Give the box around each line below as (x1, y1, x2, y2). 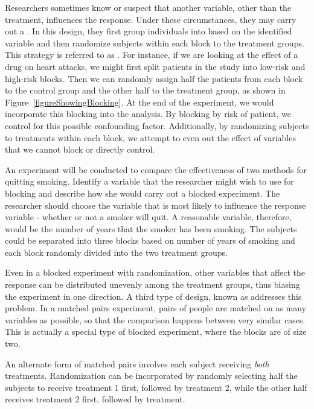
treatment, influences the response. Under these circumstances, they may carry (5, 13, 296, 25)
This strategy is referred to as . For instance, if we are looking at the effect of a (5, 48, 298, 61)
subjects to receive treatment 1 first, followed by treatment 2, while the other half (5, 381, 307, 393)
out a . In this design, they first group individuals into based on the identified (5, 25, 292, 37)
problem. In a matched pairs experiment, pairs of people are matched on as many (5, 302, 306, 314)
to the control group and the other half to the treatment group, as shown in (5, 84, 286, 97)
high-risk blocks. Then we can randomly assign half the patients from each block (5, 72, 303, 84)
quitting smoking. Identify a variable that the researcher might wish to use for (5, 175, 294, 188)
